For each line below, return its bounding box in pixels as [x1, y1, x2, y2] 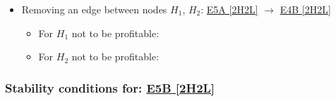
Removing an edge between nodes [21, 2, 167, 16]
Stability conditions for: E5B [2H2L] [5, 79, 215, 96]
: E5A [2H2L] [200, 2, 258, 16]
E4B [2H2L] [280, 2, 331, 16]
